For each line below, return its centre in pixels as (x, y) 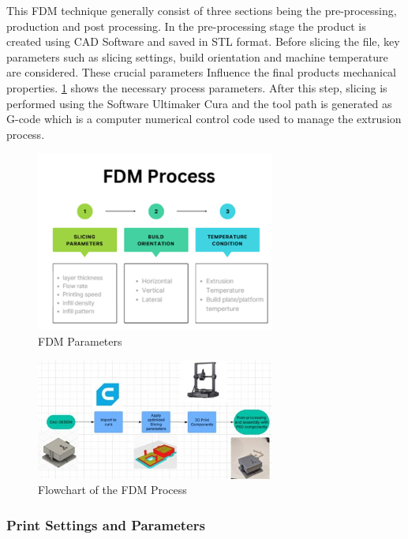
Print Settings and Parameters (106, 524)
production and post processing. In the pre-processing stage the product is (186, 26)
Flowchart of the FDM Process (112, 490)
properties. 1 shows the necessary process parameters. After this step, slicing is (197, 87)
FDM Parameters (80, 341)
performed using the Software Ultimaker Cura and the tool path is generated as (199, 103)
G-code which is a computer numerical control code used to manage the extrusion (204, 119)
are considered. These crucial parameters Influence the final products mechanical (202, 72)
